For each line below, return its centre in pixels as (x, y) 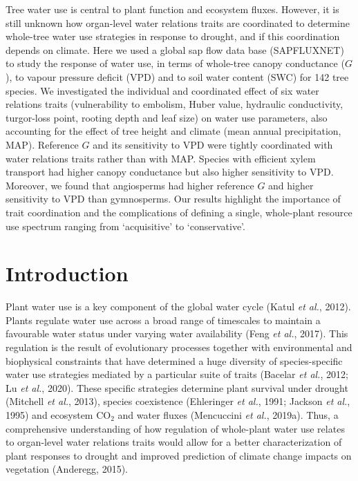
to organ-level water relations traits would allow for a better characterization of (174, 442)
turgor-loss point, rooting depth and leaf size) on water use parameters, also (167, 117)
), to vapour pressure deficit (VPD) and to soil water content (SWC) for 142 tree (177, 76)
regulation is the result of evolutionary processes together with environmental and (179, 347)
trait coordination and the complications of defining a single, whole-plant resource (179, 212)
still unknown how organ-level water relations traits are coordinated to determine (178, 22)
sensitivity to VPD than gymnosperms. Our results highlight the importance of (173, 199)
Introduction (67, 273)
